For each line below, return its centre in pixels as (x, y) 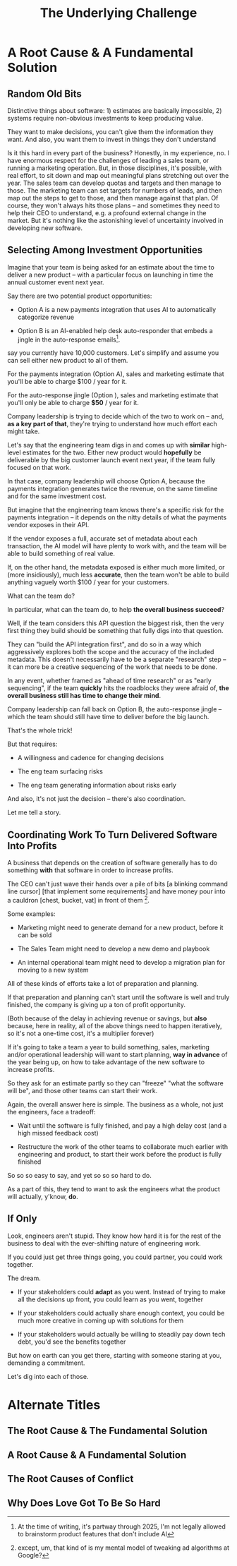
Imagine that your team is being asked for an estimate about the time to (111, 267)
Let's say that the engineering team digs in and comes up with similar (109, 445)
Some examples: (31, 914)
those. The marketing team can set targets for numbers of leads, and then (115, 191)
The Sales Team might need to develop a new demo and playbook (114, 948)
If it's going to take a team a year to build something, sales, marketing (109, 1047)
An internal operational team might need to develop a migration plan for (121, 962)
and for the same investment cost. (57, 496)
